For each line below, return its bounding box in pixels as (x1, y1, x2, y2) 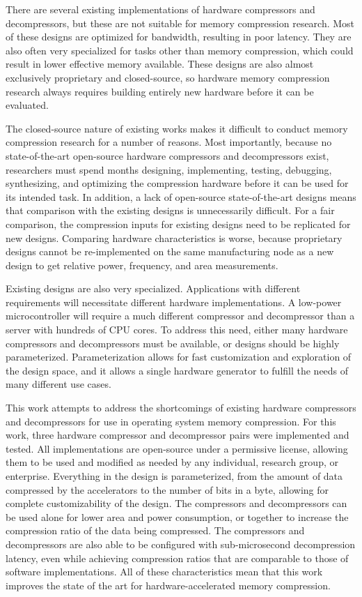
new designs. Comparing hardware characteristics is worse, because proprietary (6, 230, 343, 245)
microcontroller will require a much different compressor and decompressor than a (6, 308, 355, 323)
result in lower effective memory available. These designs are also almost (6, 56, 314, 71)
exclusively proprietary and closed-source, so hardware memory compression (6, 70, 330, 84)
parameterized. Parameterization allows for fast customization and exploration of (6, 349, 352, 364)
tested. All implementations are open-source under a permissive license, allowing (6, 441, 348, 455)
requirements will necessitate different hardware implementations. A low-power (6, 294, 342, 309)
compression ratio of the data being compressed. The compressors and (6, 523, 305, 538)
